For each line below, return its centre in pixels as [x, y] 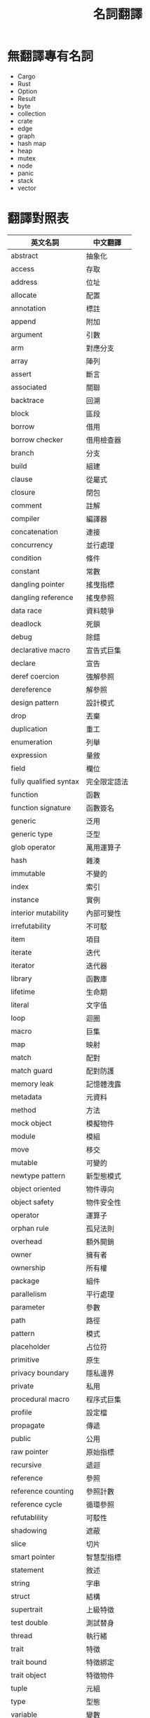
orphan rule [30, 1228]
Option [27, 91]
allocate [24, 295]
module [23, 1136]
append [23, 321]
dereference [31, 689]
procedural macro [40, 1399]
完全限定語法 [107, 782]
